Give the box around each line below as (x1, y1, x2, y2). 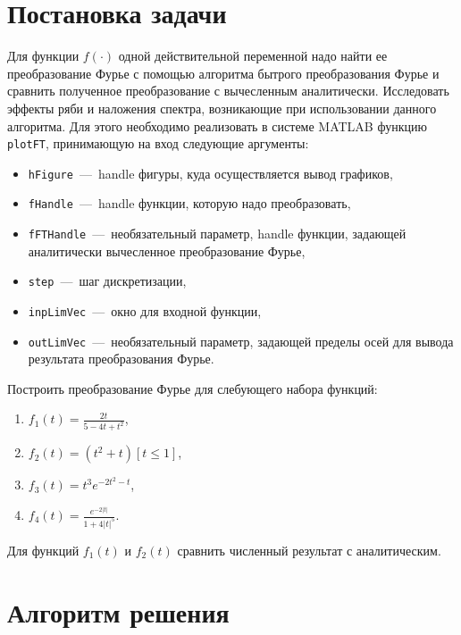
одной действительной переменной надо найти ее (118, 46, 388, 65)
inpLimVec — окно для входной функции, (28, 301, 262, 320)
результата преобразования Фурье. (28, 349, 214, 368)
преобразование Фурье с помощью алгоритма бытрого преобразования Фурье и (7, 63, 440, 82)
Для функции (7, 46, 80, 65)
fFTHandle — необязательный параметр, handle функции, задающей (28, 224, 407, 243)
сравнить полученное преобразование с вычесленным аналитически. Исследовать (7, 81, 449, 100)
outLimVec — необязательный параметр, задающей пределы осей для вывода (28, 331, 454, 350)
